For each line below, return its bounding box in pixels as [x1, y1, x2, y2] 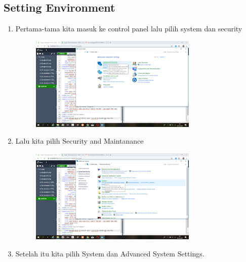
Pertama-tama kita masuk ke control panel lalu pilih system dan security [15, 23, 242, 34]
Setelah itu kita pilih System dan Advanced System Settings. [15, 248, 204, 258]
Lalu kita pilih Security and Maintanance [15, 136, 144, 146]
